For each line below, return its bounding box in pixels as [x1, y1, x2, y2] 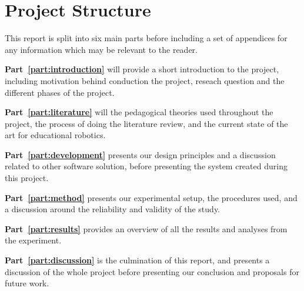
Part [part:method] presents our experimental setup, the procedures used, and [5, 191, 298, 203]
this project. [5, 172, 49, 184]
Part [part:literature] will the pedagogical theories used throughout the [5, 106, 273, 118]
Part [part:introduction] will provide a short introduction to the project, [5, 63, 279, 75]
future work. [5, 277, 49, 289]
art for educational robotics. [5, 129, 106, 141]
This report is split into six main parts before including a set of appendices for [5, 32, 288, 44]
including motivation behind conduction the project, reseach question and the [5, 74, 285, 86]
